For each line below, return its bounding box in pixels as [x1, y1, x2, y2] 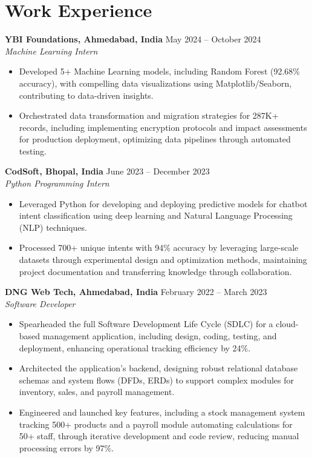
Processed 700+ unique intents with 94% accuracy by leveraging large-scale [19, 241, 299, 254]
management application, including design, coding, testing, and [42, 330, 277, 342]
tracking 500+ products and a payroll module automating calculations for [19, 417, 293, 430]
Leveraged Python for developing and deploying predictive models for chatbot [19, 197, 308, 210]
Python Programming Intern [5, 177, 109, 190]
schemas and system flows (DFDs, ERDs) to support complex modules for [19, 373, 294, 386]
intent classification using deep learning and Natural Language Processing [19, 209, 293, 222]
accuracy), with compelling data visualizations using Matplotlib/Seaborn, [19, 76, 292, 89]
